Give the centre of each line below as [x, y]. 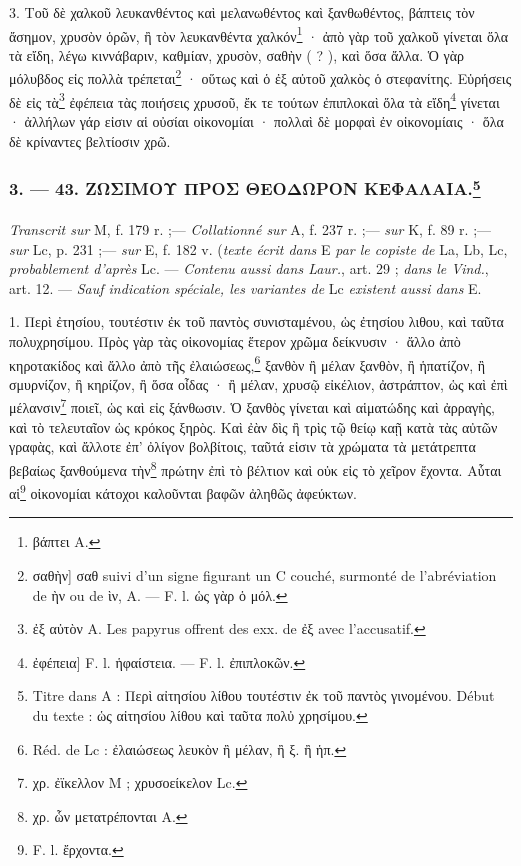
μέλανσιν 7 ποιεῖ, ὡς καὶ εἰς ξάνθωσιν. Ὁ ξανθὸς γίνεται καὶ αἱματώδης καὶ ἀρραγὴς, [252, 406]
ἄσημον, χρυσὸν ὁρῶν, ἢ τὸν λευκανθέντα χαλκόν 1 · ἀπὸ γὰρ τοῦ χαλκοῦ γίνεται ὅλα [259, 34]
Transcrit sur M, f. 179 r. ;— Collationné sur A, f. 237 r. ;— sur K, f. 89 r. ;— [250, 229]
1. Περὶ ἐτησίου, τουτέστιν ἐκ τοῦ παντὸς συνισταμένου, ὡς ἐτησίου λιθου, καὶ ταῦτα [256, 321]
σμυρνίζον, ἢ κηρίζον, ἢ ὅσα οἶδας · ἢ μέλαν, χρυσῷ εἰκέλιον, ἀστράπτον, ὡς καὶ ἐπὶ [258, 383]
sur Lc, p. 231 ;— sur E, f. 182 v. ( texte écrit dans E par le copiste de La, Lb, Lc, [258, 248]
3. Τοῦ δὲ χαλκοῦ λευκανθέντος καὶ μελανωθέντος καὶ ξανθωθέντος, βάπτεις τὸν [242, 12]
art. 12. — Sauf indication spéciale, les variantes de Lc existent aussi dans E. [245, 287]
